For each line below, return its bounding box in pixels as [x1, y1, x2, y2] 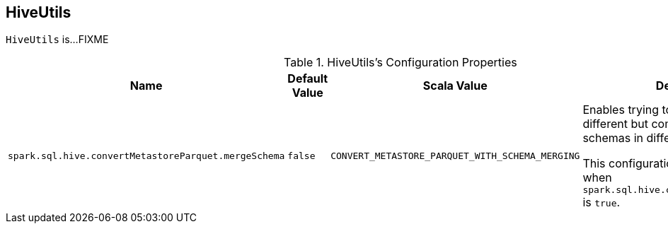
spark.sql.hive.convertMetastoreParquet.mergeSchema [8, 151, 285, 162]
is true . [582, 195, 621, 210]
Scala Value [422, 78, 488, 93]
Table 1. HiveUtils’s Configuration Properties [284, 55, 517, 70]
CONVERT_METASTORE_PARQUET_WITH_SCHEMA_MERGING [330, 151, 580, 162]
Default [287, 71, 328, 86]
